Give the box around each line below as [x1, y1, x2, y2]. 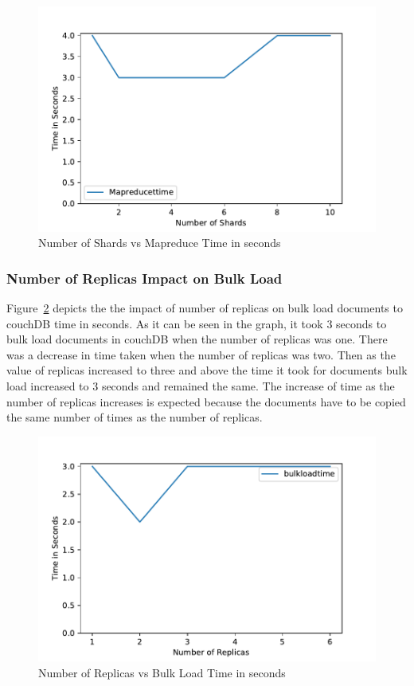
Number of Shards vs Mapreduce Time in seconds [38, 234, 281, 251]
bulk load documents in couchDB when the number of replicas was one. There [6, 331, 388, 347]
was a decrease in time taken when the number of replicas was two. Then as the [6, 346, 396, 363]
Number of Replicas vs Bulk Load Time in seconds [38, 664, 286, 681]
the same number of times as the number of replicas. [6, 409, 263, 425]
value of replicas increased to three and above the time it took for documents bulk [6, 362, 408, 378]
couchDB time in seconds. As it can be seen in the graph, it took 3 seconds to [6, 315, 387, 331]
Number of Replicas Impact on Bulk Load [6, 268, 283, 288]
